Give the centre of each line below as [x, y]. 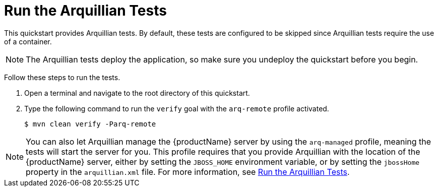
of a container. [28, 41]
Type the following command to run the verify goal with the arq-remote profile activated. [177, 108]
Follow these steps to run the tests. [62, 77]
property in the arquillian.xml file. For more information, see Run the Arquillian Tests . [188, 172]
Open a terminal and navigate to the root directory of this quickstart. [137, 93]
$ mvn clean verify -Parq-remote [90, 124]
